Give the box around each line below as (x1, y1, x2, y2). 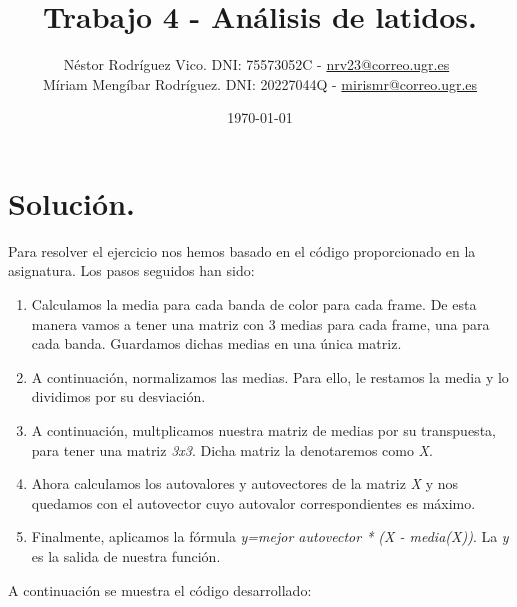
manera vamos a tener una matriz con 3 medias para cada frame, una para (31, 313, 490, 334)
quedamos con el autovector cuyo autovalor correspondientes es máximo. (31, 492, 476, 513)
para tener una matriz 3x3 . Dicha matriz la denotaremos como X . (31, 439, 433, 460)
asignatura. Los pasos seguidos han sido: (8, 260, 255, 281)
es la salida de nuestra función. (31, 545, 221, 566)
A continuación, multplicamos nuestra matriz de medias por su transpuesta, (31, 420, 496, 440)
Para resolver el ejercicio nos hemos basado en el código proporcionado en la (8, 240, 476, 261)
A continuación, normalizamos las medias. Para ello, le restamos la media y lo (31, 366, 509, 387)
